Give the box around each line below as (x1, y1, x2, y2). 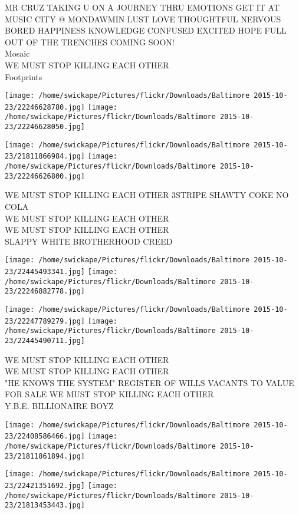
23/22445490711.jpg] (5, 336, 86, 345)
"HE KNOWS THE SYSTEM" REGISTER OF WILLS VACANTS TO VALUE (5, 376, 294, 388)
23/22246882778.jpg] (5, 287, 86, 296)
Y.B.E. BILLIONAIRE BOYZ (5, 400, 114, 411)
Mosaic (5, 47, 30, 60)
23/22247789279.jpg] (5, 317, 86, 325)
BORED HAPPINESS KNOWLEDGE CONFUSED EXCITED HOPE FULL (5, 24, 287, 37)
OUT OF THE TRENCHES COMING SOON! (5, 35, 175, 48)
